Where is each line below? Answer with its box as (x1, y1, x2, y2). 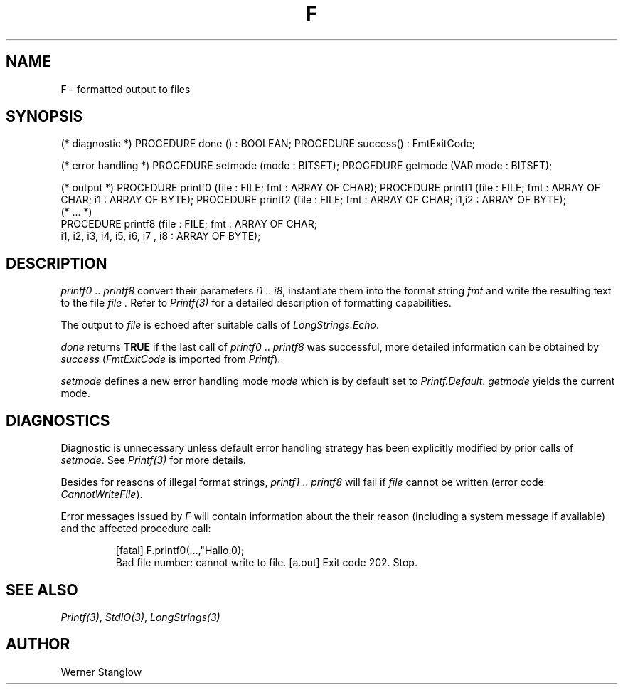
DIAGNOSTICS (6, 411, 110, 430)
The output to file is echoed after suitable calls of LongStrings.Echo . (60, 319, 380, 331)
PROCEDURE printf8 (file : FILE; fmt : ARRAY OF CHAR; (60, 218, 317, 230)
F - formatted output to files (60, 83, 191, 95)
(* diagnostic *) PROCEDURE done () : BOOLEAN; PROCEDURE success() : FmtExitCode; (60, 137, 476, 150)
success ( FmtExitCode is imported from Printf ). (60, 353, 281, 366)
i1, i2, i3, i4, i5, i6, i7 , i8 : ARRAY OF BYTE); (60, 230, 261, 243)
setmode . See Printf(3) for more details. (60, 454, 246, 467)
